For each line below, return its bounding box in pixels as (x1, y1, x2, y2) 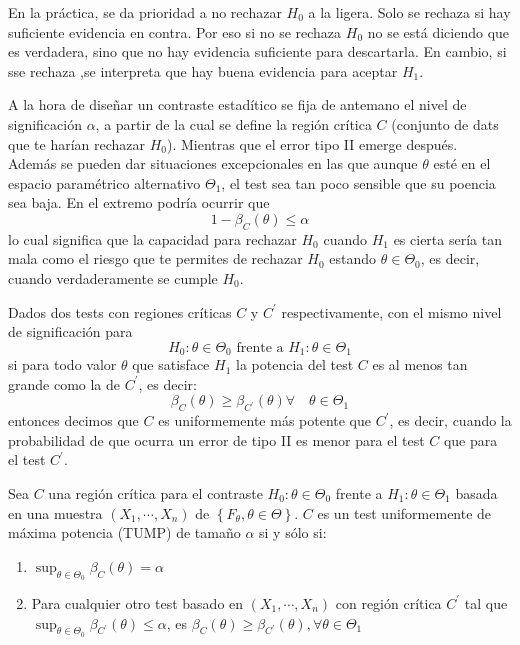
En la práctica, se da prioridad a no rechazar (8, 2, 282, 22)
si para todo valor (8, 354, 117, 375)
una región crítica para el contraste (48, 482, 263, 503)
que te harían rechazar (8, 133, 146, 154)
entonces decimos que (8, 410, 139, 431)
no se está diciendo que (367, 21, 510, 42)
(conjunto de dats (391, 113, 499, 134)
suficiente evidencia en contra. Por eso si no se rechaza (8, 21, 342, 42)
